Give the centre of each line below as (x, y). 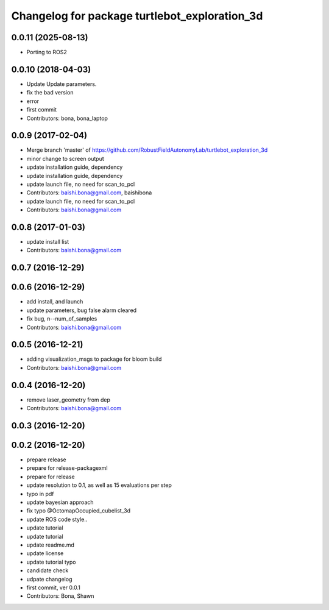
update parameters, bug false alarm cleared (82, 310)
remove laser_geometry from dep (69, 400)
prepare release (46, 459)
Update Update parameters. (62, 84)
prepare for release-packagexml (67, 468)
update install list (48, 242)
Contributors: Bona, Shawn (60, 596)
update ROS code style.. (57, 519)
